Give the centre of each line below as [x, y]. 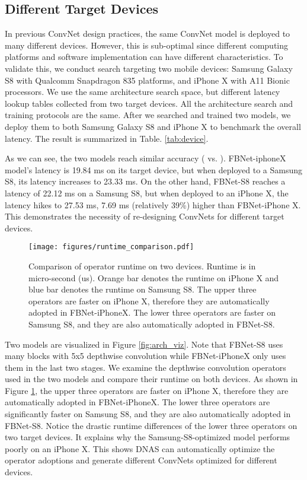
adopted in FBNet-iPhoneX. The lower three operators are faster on [152, 312]
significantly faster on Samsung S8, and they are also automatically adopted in [148, 414]
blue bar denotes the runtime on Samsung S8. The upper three [143, 289]
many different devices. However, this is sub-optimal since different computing [147, 45]
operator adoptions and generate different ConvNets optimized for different [141, 460]
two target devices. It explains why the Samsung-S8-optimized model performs [148, 437]
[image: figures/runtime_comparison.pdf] [111, 247]
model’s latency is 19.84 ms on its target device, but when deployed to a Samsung [154, 169]
